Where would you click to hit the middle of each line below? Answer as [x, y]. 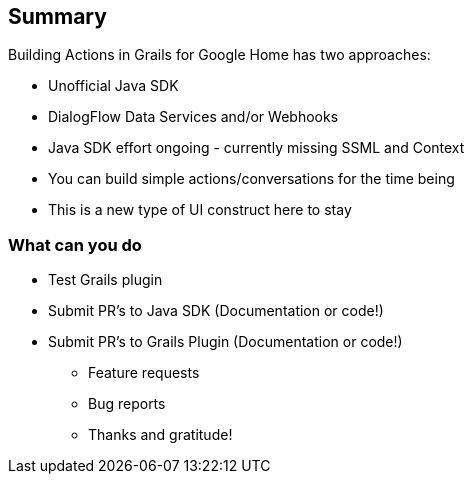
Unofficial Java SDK [113, 86]
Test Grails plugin [105, 280]
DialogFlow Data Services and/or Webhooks [193, 117]
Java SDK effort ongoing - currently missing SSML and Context [256, 148]
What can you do [75, 244]
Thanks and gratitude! [160, 435]
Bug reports [127, 404]
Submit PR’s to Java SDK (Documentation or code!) [216, 311]
